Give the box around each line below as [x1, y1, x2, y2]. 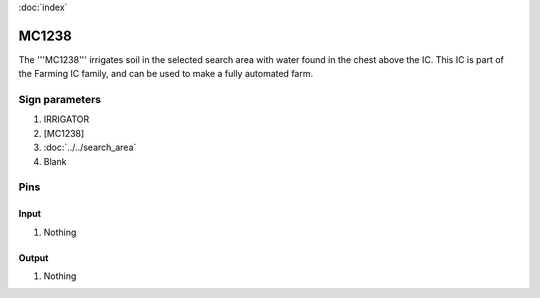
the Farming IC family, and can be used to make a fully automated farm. [18, 68, 314, 80]
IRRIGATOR [43, 113, 90, 125]
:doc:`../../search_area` [43, 141, 137, 154]
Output [18, 251, 49, 264]
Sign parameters [18, 93, 102, 107]
